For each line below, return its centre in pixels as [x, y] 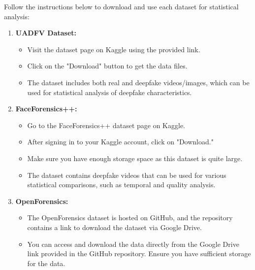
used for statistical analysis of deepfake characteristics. [110, 92]
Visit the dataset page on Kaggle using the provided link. [114, 49]
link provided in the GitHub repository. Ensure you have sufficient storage [139, 253]
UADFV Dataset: [46, 33]
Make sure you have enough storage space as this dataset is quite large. [135, 158]
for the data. [46, 263]
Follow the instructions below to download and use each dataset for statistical [121, 6]
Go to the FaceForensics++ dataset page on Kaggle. [106, 125]
